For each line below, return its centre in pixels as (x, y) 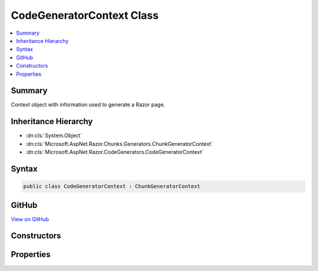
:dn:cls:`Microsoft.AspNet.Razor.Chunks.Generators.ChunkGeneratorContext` (119, 143)
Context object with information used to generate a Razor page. (88, 105)
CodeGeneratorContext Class (85, 15)
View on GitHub (30, 219)
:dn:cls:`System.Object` (54, 136)
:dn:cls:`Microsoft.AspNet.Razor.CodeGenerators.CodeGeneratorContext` (115, 152)
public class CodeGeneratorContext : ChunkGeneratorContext (112, 186)
